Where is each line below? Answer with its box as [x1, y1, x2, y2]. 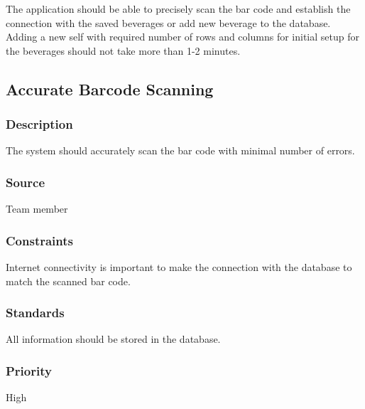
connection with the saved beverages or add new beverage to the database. [6, 15, 331, 30]
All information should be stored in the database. [6, 331, 221, 346]
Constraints [6, 231, 73, 249]
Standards [6, 304, 65, 322]
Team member [6, 201, 68, 216]
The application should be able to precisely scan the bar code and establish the [6, 1, 351, 16]
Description [6, 115, 73, 133]
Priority [6, 361, 52, 379]
